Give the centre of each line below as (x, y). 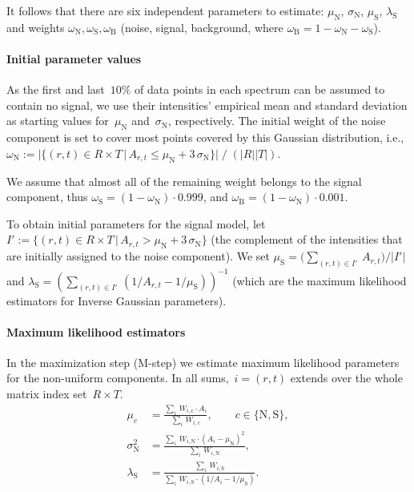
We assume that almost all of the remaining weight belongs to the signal (184, 181)
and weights (36, 27)
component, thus (47, 197)
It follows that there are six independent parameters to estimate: (165, 10)
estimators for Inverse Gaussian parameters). (117, 300)
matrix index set (47, 394)
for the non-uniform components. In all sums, (118, 378)
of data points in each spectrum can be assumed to (260, 89)
